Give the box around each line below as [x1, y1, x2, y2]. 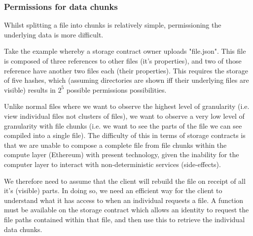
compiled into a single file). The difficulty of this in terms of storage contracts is [4, 130, 246, 140]
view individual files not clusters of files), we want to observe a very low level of [4, 110, 245, 121]
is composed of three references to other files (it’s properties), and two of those [4, 56, 242, 66]
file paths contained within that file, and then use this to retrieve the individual [4, 214, 245, 224]
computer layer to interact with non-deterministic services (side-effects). [4, 159, 221, 169]
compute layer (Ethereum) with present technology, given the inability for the [4, 149, 239, 160]
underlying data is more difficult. [4, 29, 104, 39]
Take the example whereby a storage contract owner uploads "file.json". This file [4, 46, 246, 56]
